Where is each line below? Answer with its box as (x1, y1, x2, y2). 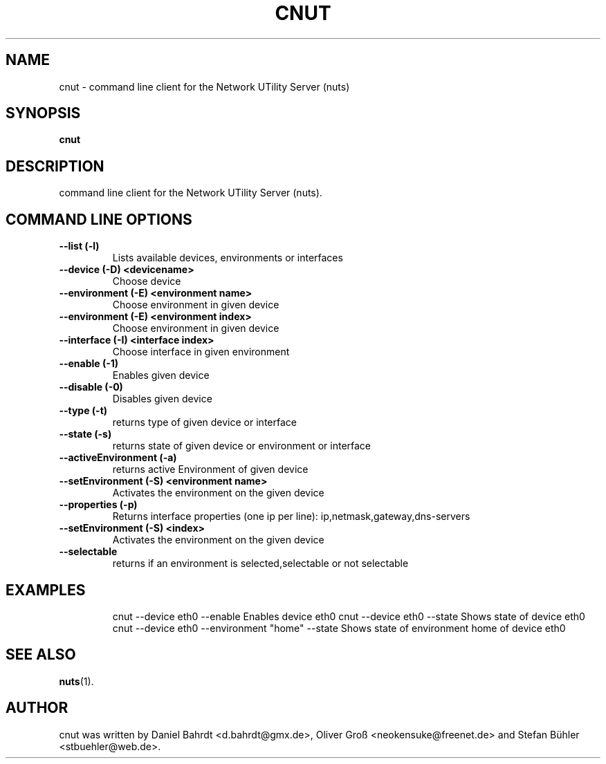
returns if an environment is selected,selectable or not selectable (112, 557, 409, 570)
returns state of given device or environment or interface (112, 440, 371, 452)
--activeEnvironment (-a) (59, 451, 177, 464)
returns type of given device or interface (112, 416, 297, 429)
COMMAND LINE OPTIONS (6, 210, 192, 228)
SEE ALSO (6, 646, 76, 664)
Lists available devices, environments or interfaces (112, 252, 343, 264)
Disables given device (112, 393, 212, 405)
